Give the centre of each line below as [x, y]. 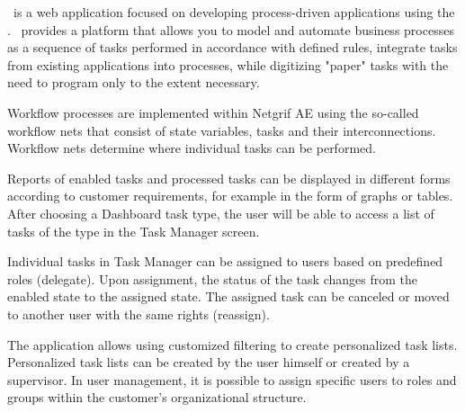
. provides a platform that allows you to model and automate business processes [231, 29]
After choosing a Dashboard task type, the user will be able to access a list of [221, 213]
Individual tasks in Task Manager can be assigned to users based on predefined [225, 261]
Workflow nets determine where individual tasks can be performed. [192, 148]
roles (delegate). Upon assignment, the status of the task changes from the [212, 278]
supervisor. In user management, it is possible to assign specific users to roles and [232, 379]
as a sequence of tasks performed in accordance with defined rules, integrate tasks [232, 47]
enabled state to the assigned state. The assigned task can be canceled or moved [228, 296]
